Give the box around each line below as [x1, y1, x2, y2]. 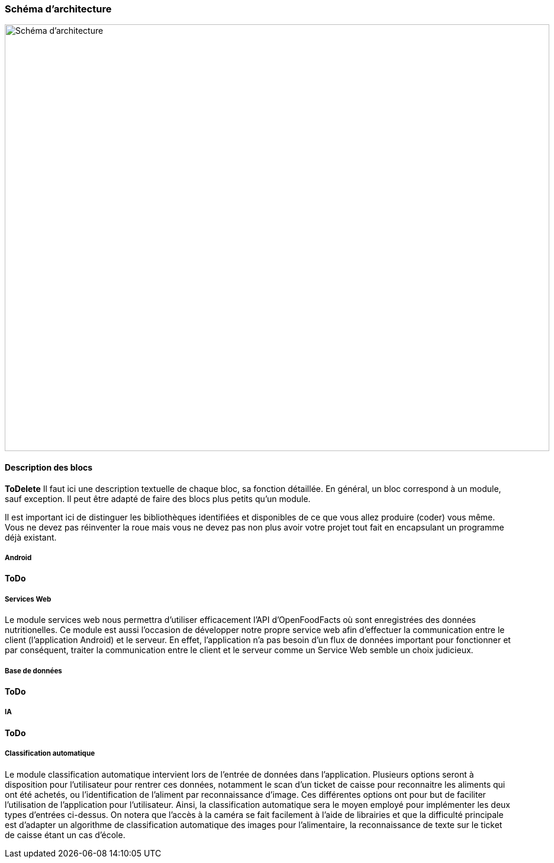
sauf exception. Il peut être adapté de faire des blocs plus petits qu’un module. [5, 493, 311, 504]
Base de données [5, 666, 62, 675]
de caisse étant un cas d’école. [5, 829, 125, 840]
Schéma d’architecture [5, 3, 112, 15]
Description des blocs [5, 462, 93, 472]
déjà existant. [5, 532, 57, 542]
